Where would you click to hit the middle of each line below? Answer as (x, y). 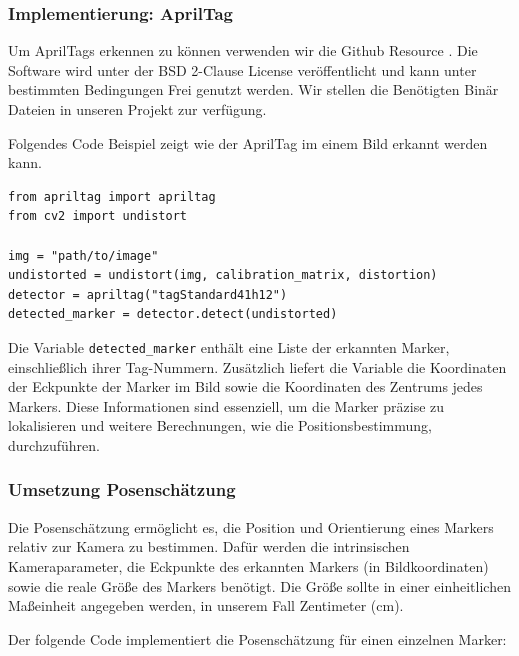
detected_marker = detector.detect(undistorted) (173, 314)
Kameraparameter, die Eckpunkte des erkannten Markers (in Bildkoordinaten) (248, 565)
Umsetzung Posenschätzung (122, 489)
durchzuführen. (54, 444)
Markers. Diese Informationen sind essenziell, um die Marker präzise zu (226, 405)
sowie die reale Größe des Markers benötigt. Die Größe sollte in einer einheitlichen (259, 585)
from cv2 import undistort (97, 216)
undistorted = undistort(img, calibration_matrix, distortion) (223, 275)
